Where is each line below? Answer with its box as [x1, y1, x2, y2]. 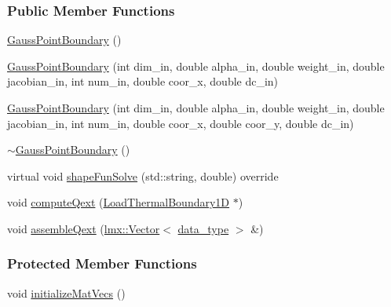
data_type [177, 220, 229, 236]
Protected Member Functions [7, 254, 197, 273]
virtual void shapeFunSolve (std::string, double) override [7, 167, 279, 184]
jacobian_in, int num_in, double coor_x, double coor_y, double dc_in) [7, 115, 354, 131]
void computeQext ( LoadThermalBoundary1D [7, 194, 230, 210]
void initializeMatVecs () [7, 284, 126, 301]
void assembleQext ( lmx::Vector [7, 220, 160, 236]
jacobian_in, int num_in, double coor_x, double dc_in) [7, 73, 279, 90]
